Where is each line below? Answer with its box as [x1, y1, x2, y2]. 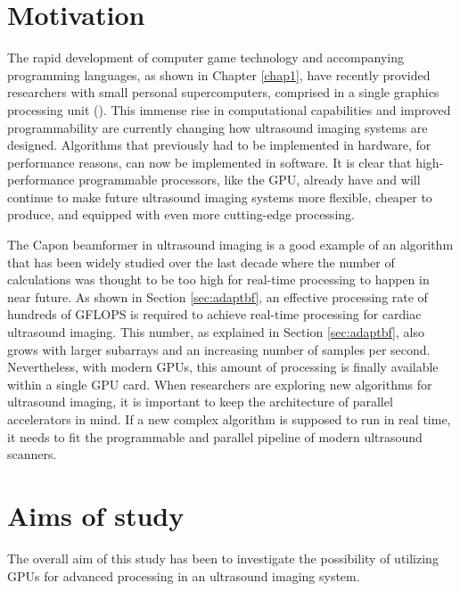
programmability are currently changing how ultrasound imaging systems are [7, 118, 428, 136]
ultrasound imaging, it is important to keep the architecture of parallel [7, 392, 393, 411]
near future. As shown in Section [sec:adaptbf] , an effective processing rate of [7, 287, 428, 306]
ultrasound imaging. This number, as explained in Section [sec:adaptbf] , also [7, 323, 424, 341]
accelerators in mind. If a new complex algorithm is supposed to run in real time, [7, 410, 451, 428]
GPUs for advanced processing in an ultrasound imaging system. [7, 566, 360, 585]
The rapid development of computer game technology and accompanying [7, 48, 404, 67]
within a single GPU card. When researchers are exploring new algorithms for [7, 374, 432, 393]
